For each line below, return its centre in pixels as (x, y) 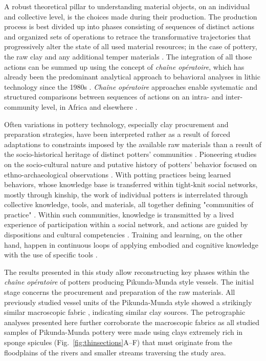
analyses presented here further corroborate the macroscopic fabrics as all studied (132, 322)
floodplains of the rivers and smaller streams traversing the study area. (115, 352)
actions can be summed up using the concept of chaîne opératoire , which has (124, 66)
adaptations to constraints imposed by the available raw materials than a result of (133, 144)
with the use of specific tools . (51, 255)
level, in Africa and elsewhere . (89, 106)
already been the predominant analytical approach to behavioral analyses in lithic (132, 77)
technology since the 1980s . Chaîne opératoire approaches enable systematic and (131, 86)
